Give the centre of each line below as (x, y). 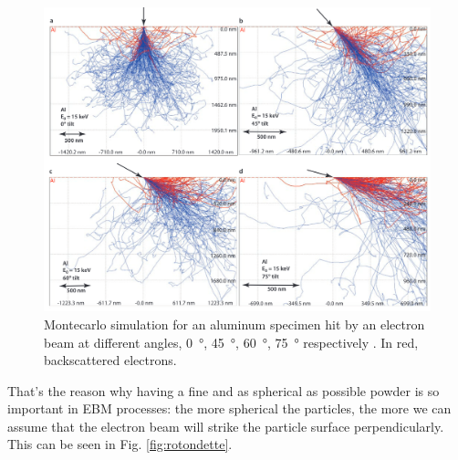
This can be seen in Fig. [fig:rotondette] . (120, 444)
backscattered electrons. (110, 360)
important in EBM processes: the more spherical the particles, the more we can (229, 408)
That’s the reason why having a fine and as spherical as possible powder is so (224, 390)
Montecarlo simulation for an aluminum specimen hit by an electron (234, 324)
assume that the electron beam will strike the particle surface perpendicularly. (226, 426)
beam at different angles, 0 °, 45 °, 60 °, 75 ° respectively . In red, (231, 342)
